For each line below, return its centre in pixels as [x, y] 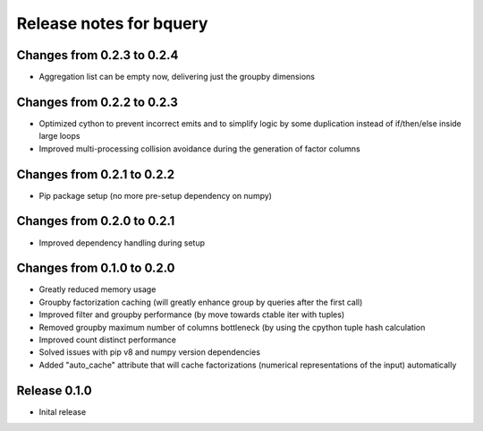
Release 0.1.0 [55, 390]
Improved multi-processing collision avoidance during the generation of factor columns [200, 149]
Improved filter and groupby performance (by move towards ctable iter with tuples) [192, 315]
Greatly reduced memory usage [97, 289]
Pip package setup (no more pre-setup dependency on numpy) [156, 195]
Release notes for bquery [112, 23]
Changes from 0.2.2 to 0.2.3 [97, 102]
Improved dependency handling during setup [122, 243]
